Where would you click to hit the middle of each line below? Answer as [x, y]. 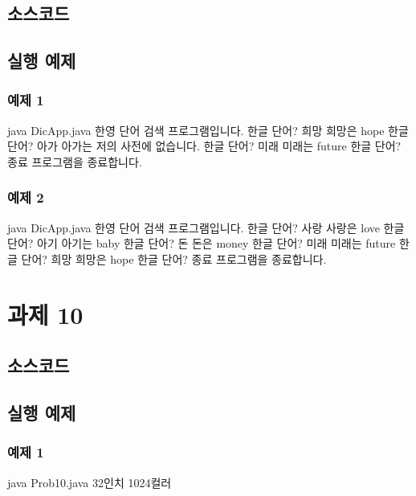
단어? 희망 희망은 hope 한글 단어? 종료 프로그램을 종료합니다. [174, 258]
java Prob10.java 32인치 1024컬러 [90, 482]
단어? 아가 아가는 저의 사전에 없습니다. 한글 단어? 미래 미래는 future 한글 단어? [204, 146]
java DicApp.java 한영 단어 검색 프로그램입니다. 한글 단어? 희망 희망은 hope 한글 [208, 130]
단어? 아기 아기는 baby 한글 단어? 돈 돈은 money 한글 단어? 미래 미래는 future [202, 243]
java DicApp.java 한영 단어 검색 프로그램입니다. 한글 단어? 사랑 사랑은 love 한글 [206, 227]
